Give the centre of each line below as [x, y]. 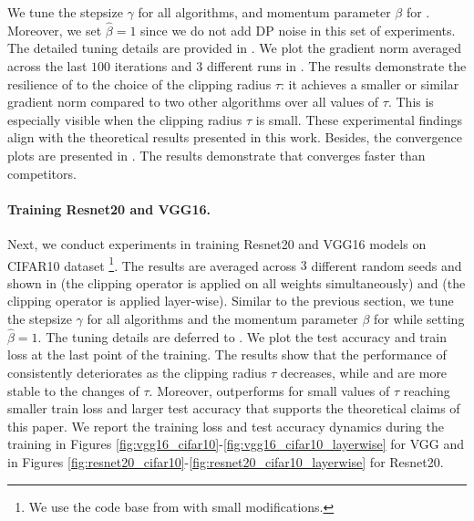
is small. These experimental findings [359, 119]
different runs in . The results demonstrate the [336, 66]
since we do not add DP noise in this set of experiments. [298, 30]
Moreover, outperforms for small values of [273, 390]
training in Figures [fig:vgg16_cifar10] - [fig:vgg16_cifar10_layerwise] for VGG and [236, 444]
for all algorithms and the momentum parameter [222, 318]
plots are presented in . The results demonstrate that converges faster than [216, 155]
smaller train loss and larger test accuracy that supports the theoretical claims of [234, 408]
